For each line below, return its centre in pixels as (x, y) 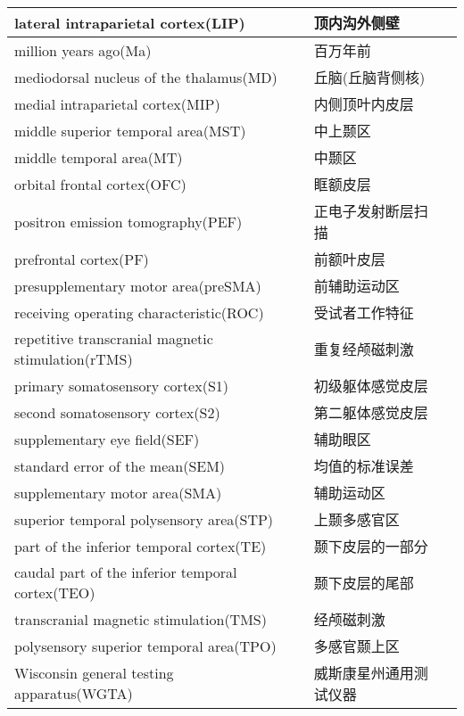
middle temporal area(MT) (99, 157)
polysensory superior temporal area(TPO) (145, 646)
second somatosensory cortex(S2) (117, 412)
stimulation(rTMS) (74, 359)
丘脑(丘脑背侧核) (369, 77)
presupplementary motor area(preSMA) (138, 285)
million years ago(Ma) (83, 50)
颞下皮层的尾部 (364, 583)
